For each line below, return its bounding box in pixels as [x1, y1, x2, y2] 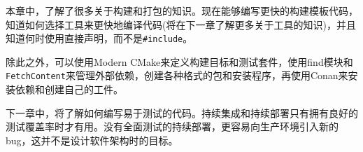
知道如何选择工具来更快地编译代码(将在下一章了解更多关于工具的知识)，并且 [6, 17, 356, 32]
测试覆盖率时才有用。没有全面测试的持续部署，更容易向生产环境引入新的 [6, 119, 339, 134]
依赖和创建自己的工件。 [15, 82, 123, 97]
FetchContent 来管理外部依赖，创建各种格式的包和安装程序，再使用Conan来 [6, 68, 348, 83]
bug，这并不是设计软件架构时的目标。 [6, 132, 178, 147]
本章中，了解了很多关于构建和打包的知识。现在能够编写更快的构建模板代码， [6, 4, 358, 18]
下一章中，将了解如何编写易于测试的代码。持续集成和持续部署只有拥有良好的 [6, 105, 358, 120]
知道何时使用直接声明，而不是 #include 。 [6, 31, 193, 46]
